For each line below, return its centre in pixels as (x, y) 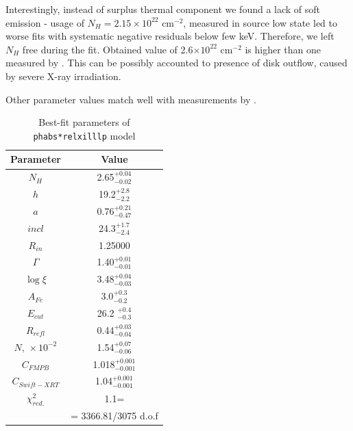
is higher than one (283, 49)
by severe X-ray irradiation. (63, 76)
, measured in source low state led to (260, 22)
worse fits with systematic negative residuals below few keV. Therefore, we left (170, 36)
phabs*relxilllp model (84, 135)
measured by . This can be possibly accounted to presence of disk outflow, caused (176, 63)
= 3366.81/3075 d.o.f (114, 416)
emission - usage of (45, 22)
